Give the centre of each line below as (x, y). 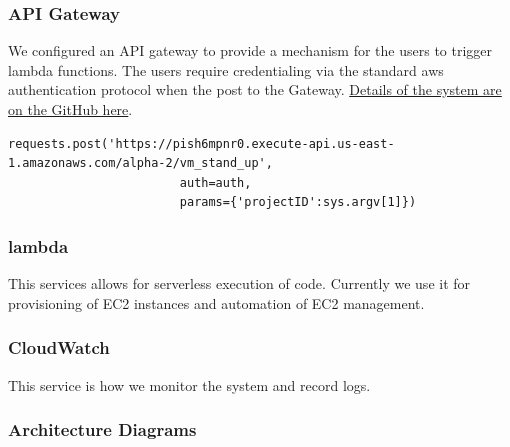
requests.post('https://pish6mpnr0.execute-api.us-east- (201, 143)
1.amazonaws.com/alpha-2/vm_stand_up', (140, 163)
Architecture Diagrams (102, 429)
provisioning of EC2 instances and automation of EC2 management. (216, 302)
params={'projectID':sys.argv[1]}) (298, 202)
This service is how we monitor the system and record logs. (189, 384)
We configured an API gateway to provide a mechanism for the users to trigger (250, 50)
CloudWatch (59, 347)
